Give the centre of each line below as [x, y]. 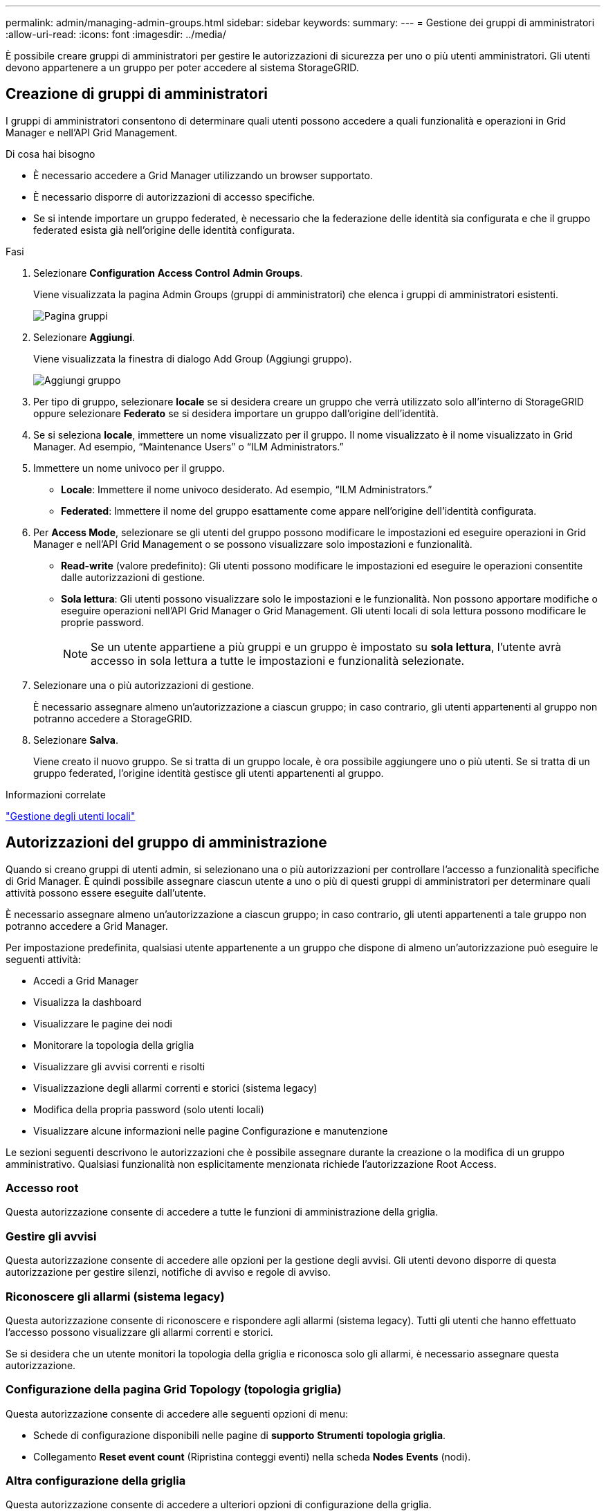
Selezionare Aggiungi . [84, 337]
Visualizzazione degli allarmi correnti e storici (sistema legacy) [175, 1088]
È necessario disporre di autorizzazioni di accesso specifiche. [174, 196]
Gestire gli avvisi [51, 1236]
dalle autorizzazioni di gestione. [133, 577]
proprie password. [103, 622]
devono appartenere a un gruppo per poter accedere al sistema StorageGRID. [182, 67]
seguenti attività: [43, 959]
